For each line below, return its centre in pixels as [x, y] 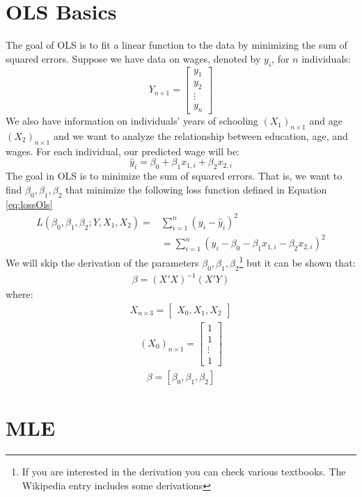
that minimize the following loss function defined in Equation [196, 189]
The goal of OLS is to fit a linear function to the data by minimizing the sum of [176, 45]
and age [326, 121]
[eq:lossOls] [29, 204]
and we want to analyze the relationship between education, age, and [200, 135]
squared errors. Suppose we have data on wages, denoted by [133, 58]
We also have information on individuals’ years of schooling [132, 121]
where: [19, 294]
